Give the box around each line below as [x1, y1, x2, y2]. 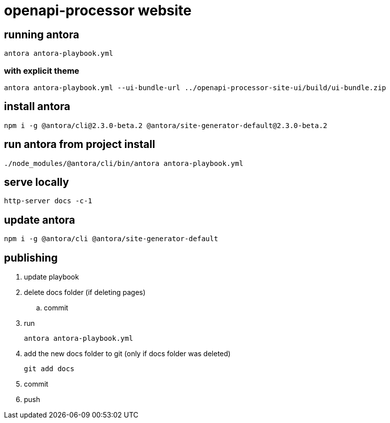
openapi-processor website [4, 2, 192, 19]
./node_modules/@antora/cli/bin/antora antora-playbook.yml [4, 159, 244, 167]
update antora [4, 213, 75, 226]
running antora [4, 28, 79, 41]
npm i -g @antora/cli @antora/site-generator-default [4, 235, 218, 243]
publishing [4, 251, 58, 264]
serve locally [4, 176, 69, 189]
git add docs [24, 365, 75, 373]
